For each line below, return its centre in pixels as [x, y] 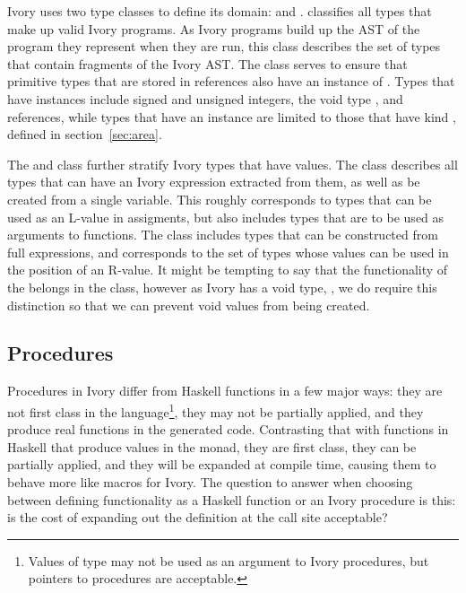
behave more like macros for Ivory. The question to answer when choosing [210, 481]
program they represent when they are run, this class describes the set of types [224, 46]
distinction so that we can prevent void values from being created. [189, 305]
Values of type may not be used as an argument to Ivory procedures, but [229, 560]
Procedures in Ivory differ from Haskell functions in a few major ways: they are [225, 391]
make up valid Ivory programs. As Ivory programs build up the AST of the [214, 28]
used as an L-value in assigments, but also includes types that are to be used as [226, 217]
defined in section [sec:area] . [85, 134]
